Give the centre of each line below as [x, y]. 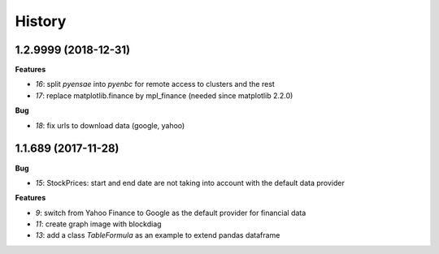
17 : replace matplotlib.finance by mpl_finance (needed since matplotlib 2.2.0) [164, 95]
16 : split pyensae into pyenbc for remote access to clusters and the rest [155, 84]
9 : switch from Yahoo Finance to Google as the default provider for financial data [171, 213]
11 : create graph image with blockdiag [98, 224]
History [41, 21]
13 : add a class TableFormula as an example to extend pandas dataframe [158, 235]
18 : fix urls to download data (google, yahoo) [110, 125]
